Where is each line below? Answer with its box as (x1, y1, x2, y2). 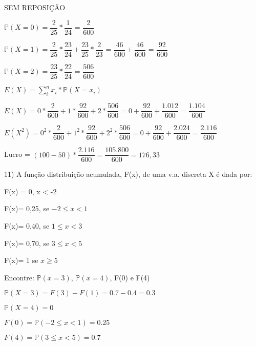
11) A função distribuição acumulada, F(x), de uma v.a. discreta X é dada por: (4, 169, 252, 179)
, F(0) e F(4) (110, 272, 150, 282)
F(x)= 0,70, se (4, 237, 50, 248)
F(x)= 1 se (4, 255, 38, 266)
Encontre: (4, 272, 34, 282)
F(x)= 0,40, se (4, 220, 50, 231)
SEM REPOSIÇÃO (4, 2, 66, 12)
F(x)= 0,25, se (4, 203, 50, 214)
